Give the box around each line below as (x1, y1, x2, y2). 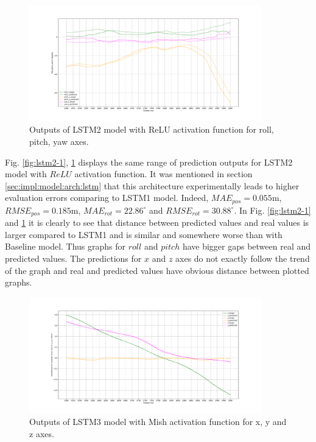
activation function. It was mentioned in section (74, 167, 253, 180)
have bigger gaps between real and (182, 240, 311, 253)
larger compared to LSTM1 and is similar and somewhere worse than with (5, 228, 283, 240)
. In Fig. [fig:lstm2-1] (234, 203, 311, 216)
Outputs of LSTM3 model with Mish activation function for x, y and (29, 415, 287, 428)
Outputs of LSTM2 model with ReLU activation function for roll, (29, 123, 274, 136)
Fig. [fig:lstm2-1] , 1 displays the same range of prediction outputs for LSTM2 (5, 155, 293, 168)
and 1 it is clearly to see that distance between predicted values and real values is (5, 216, 309, 229)
